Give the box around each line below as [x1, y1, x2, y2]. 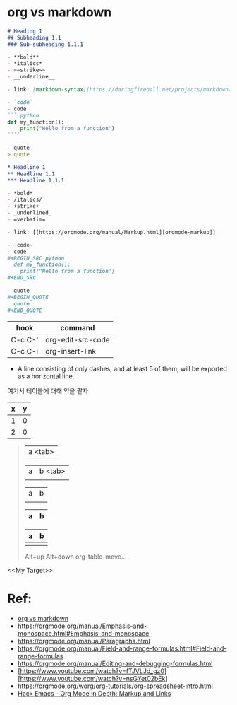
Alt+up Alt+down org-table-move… [24, 552, 127, 561]
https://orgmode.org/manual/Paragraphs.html [17, 636, 150, 645]
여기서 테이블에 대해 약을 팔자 [7, 386, 89, 395]
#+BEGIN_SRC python [7, 255, 65, 262]
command [60, 322, 95, 332]
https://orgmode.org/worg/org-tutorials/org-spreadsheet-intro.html [17, 682, 213, 690]
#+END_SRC [7, 274, 37, 281]
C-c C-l [11, 346, 39, 356]
